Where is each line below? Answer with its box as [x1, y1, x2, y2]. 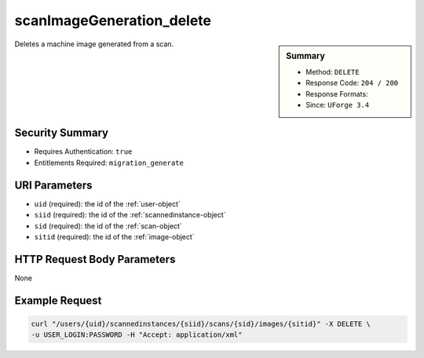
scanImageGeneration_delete [14, 12, 212, 29]
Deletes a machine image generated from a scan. [14, 39, 174, 49]
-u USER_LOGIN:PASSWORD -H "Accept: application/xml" [31, 331, 243, 339]
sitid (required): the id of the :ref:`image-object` [34, 232, 196, 241]
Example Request [14, 294, 102, 307]
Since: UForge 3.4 [305, 100, 370, 109]
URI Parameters [14, 178, 93, 192]
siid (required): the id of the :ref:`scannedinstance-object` [34, 210, 227, 220]
